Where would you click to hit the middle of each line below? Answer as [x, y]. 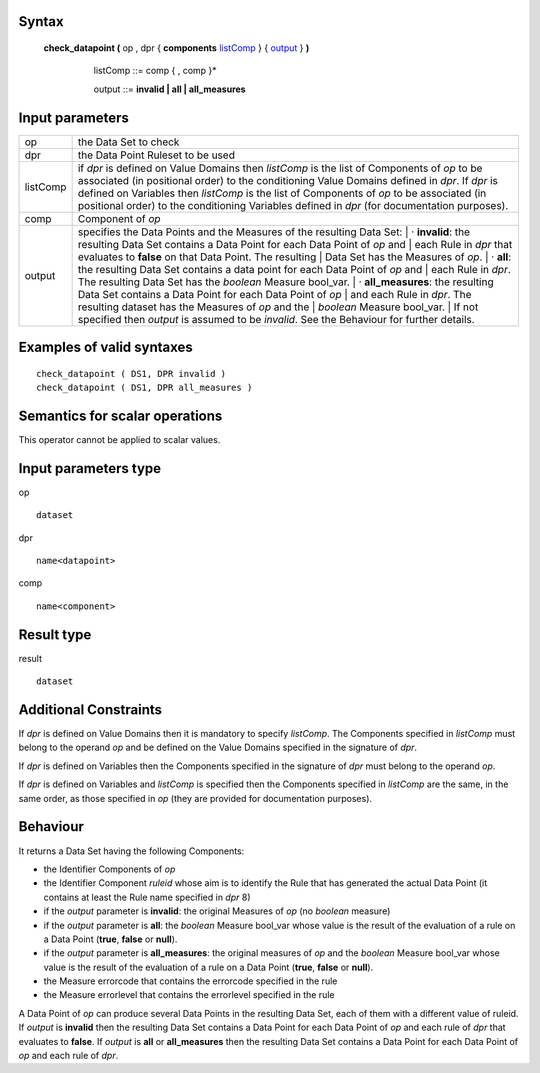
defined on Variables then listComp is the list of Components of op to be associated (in [282, 193]
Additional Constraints [90, 709]
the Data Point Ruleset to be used [156, 155]
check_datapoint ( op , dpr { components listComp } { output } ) [176, 48]
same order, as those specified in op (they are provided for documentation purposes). [195, 798]
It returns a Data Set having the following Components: [131, 851]
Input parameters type [90, 468]
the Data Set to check [128, 142]
